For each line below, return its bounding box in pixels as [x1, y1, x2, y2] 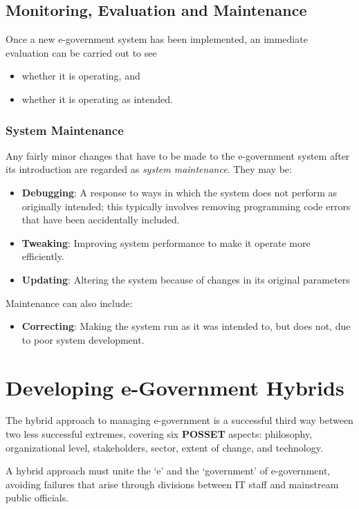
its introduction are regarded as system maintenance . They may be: [6, 162, 292, 176]
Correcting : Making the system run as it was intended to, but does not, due [21, 319, 351, 333]
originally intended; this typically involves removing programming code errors [21, 198, 351, 213]
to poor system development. [21, 332, 145, 346]
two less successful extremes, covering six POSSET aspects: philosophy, [6, 427, 313, 441]
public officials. [6, 490, 69, 505]
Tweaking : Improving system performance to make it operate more [21, 235, 311, 250]
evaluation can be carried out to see [6, 45, 157, 59]
